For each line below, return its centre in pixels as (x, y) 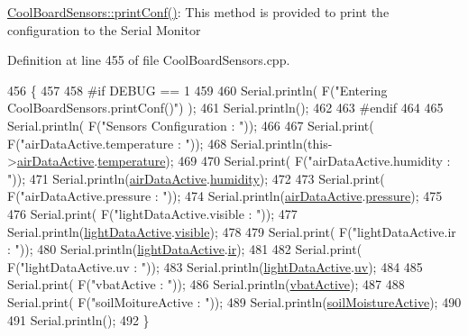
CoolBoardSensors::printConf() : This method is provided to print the (198, 12)
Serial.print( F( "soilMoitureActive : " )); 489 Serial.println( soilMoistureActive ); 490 (234, 301)
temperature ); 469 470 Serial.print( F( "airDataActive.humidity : (274, 161)
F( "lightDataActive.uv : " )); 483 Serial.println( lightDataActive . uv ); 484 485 (215, 266)
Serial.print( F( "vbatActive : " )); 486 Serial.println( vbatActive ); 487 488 (206, 284)
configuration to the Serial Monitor (104, 29)
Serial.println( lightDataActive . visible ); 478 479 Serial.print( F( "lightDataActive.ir (232, 231)
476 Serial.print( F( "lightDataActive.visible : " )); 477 (152, 213)
